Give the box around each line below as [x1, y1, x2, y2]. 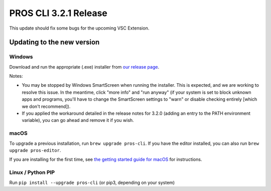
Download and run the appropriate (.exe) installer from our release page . [9, 64, 160, 70]
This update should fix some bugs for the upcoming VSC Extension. [9, 25, 150, 31]
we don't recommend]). [22, 103, 71, 109]
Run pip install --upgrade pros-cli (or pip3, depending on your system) [9, 179, 175, 185]
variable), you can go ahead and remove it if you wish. [22, 117, 134, 123]
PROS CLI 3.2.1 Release [9, 8, 107, 19]
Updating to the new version [9, 38, 100, 47]
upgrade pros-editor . [9, 147, 61, 153]
